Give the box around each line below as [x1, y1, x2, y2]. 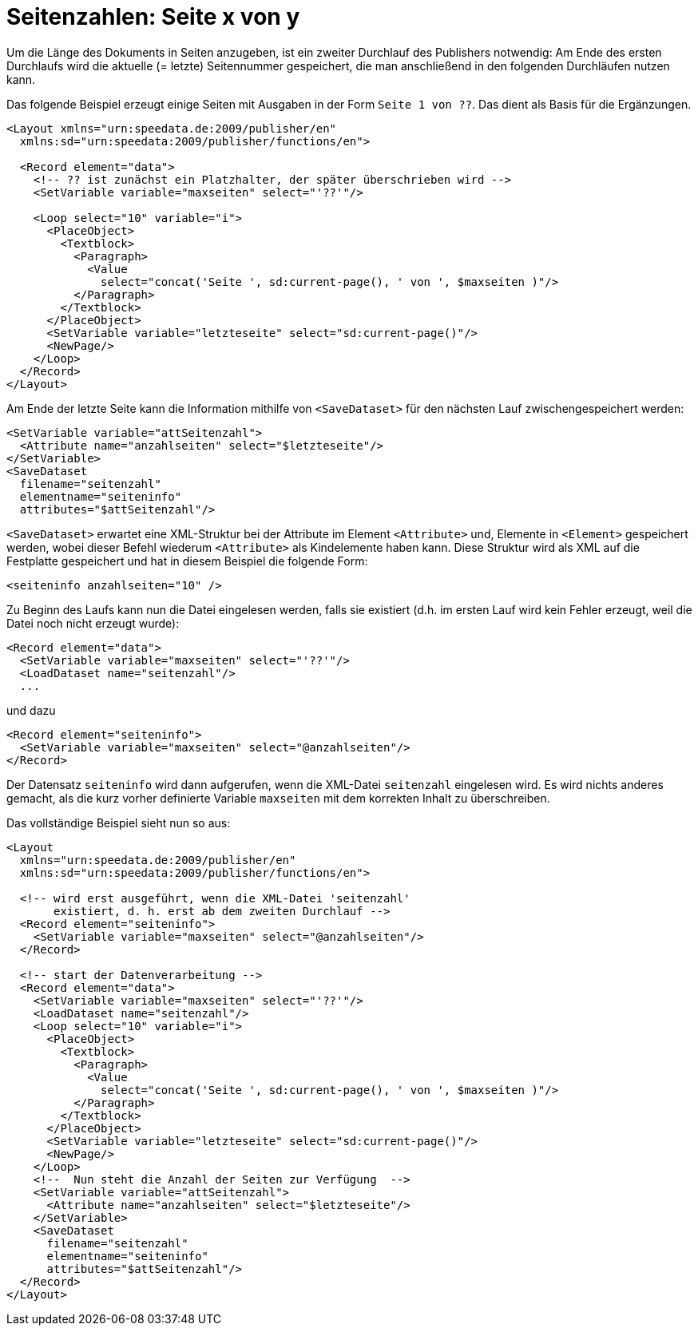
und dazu [6, 703, 56, 717]
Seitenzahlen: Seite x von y [6, 3, 300, 30]
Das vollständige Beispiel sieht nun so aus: [6, 815, 231, 830]
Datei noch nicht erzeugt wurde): [6, 616, 180, 630]
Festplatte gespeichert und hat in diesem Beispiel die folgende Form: [6, 553, 368, 568]
